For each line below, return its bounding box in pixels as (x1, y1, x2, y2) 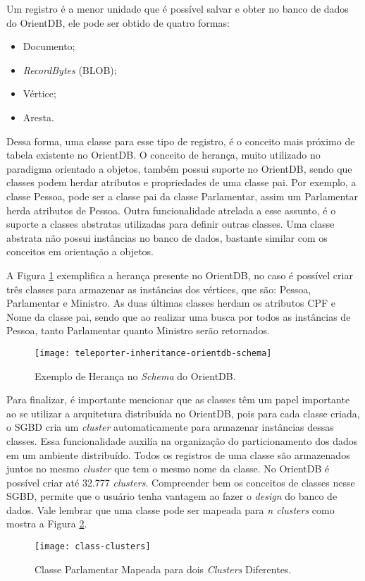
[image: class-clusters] (35, 542, 151, 552)
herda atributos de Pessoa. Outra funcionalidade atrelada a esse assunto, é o (6, 202, 336, 217)
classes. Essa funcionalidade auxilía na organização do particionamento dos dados (6, 433, 358, 448)
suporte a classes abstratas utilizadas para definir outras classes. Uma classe (6, 216, 335, 231)
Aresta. (23, 109, 54, 124)
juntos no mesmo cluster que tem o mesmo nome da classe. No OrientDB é (6, 461, 330, 476)
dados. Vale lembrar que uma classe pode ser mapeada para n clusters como (6, 502, 335, 517)
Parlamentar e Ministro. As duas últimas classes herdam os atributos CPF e (6, 295, 335, 310)
